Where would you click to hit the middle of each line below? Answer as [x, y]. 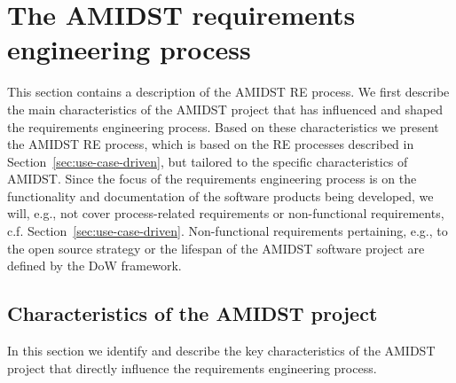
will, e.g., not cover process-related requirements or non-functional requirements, [226, 213]
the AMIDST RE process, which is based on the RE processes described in [211, 144]
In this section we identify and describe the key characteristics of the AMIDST [221, 351]
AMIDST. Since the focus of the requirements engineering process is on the [212, 179]
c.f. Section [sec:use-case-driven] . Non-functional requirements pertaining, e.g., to [228, 231]
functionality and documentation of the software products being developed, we [220, 195]
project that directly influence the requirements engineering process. [192, 367]
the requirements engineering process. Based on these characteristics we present [223, 126]
